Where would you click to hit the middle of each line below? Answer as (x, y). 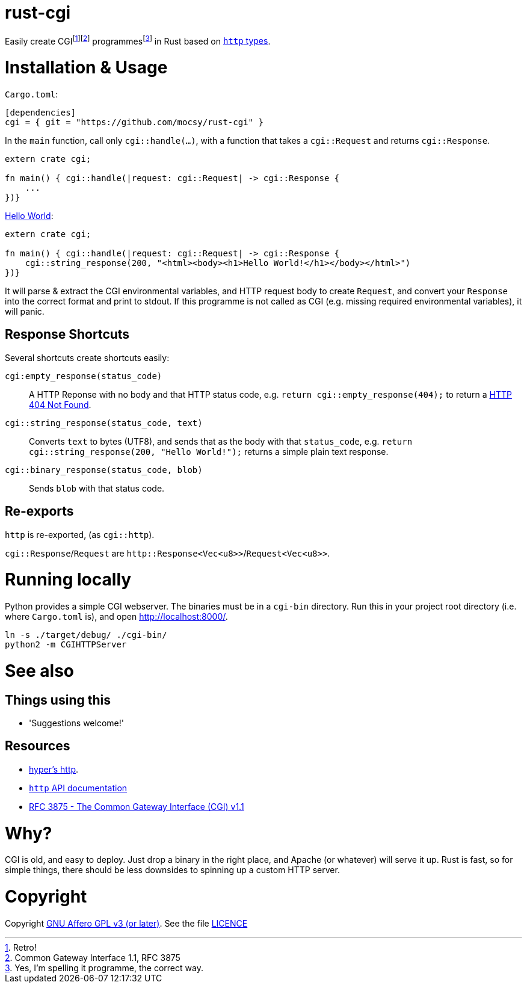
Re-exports (39, 511)
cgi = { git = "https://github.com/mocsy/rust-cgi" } (134, 122)
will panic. (25, 311)
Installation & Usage (86, 68)
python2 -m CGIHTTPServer (66, 645)
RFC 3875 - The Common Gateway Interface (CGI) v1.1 (137, 806)
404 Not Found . (60, 404)
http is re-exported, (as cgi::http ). (80, 534)
